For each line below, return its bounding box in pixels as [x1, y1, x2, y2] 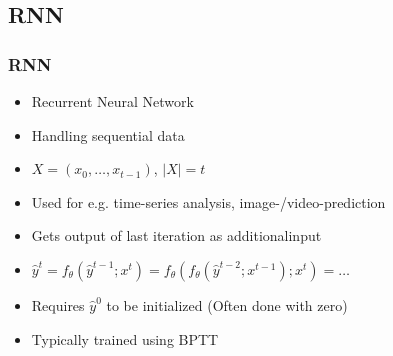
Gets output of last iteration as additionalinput [31, 225, 322, 246]
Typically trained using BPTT [31, 328, 219, 349]
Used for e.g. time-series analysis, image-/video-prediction [31, 191, 386, 212]
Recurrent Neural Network [31, 91, 194, 111]
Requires [31, 294, 85, 315]
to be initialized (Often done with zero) [106, 294, 348, 315]
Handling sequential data [31, 124, 185, 145]
